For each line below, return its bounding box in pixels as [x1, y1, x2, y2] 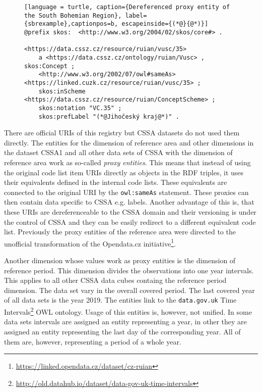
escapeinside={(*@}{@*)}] [121, 20, 209, 28]
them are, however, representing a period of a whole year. [4, 336, 181, 347]
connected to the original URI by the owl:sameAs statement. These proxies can [4, 186, 249, 197]
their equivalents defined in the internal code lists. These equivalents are [4, 177, 227, 187]
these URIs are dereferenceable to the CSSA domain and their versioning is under [4, 207, 256, 217]
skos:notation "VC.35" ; [38, 104, 122, 112]
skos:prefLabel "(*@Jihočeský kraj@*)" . [38, 113, 179, 120]
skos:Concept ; [24, 62, 75, 70]
